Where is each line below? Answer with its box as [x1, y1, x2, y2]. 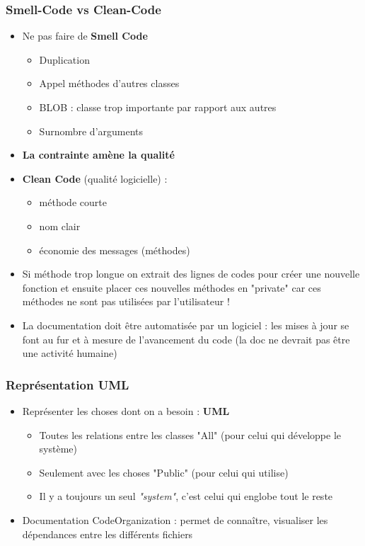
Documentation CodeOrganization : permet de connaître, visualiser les [22, 512, 328, 527]
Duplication [39, 52, 90, 67]
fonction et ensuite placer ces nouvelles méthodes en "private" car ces [22, 280, 321, 295]
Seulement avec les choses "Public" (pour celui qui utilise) [39, 465, 289, 479]
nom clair [39, 218, 81, 233]
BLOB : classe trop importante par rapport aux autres [39, 100, 277, 114]
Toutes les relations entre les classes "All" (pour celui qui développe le [39, 427, 342, 442]
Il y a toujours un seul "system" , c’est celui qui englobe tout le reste [39, 489, 333, 504]
